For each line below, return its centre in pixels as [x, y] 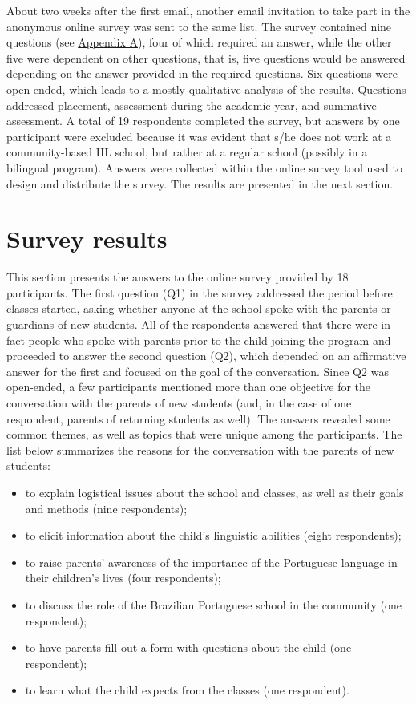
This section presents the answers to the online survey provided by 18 [178, 277]
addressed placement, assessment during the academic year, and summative [192, 105]
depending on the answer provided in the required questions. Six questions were [202, 73]
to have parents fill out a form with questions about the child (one [188, 647]
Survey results [87, 239]
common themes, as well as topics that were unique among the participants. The [204, 434]
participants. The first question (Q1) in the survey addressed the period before [200, 292]
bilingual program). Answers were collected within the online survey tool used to [205, 167]
